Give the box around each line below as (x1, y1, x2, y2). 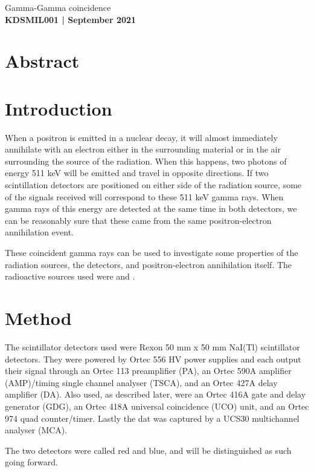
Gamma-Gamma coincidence (5, 1, 111, 13)
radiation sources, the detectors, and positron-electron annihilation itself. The (5, 258, 292, 270)
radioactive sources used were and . (5, 270, 135, 283)
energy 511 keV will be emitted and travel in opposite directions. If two (5, 166, 269, 179)
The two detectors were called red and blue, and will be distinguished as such (5, 444, 292, 456)
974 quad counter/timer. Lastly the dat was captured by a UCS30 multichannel (5, 411, 300, 424)
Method (5, 306, 72, 330)
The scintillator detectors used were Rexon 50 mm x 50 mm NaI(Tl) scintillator (5, 340, 300, 353)
